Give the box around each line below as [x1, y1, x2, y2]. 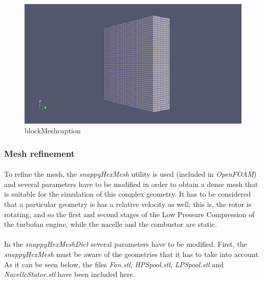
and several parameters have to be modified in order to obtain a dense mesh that [4, 178, 258, 189]
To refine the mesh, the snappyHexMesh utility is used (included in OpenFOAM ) [4, 169, 257, 179]
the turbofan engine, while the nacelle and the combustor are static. [4, 219, 217, 229]
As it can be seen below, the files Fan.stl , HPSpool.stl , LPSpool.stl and [4, 259, 224, 269]
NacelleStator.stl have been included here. [4, 269, 135, 279]
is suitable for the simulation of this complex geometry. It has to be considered [4, 189, 251, 199]
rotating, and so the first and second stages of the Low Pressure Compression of [4, 208, 255, 219]
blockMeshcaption [25, 125, 81, 136]
